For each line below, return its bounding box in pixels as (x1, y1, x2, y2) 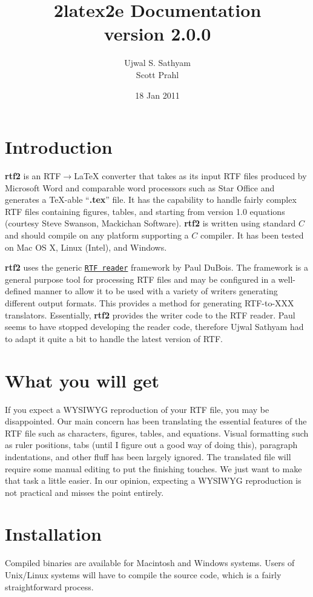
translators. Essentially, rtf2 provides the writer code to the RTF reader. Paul (5, 308, 295, 321)
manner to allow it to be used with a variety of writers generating (34, 285, 278, 297)
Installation (5, 521, 102, 546)
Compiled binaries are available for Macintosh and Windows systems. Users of (5, 556, 295, 569)
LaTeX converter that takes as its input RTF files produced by (74, 170, 307, 182)
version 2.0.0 (104, 21, 211, 46)
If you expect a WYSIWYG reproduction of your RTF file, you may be (5, 403, 269, 415)
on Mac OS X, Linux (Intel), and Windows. (5, 240, 167, 253)
